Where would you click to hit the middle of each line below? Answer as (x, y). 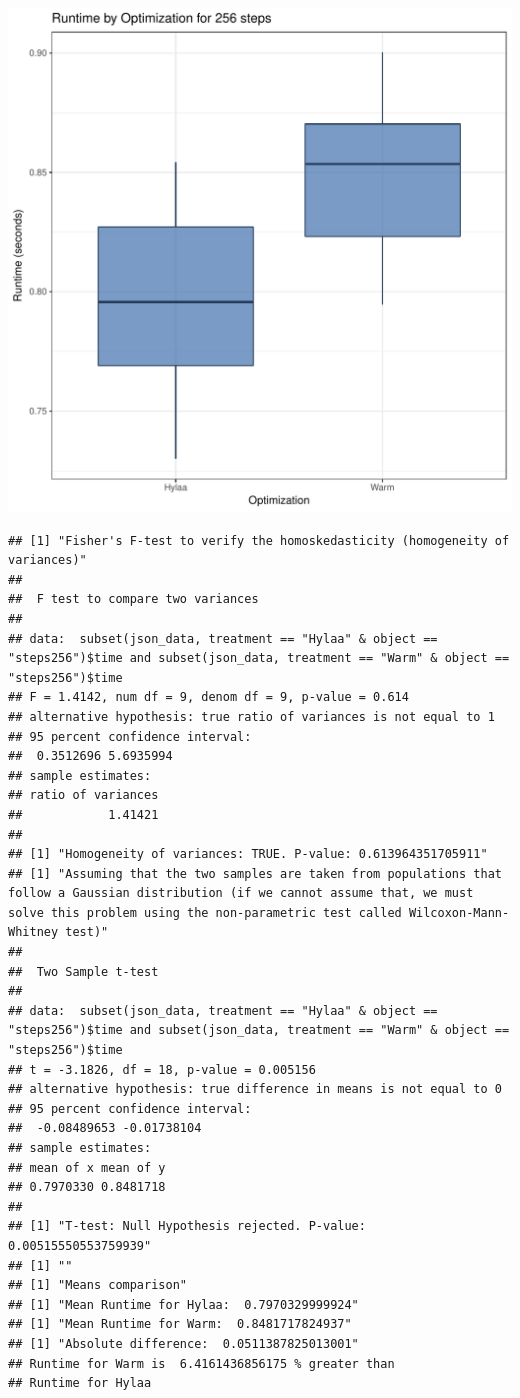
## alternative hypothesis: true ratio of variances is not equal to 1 (251, 716)
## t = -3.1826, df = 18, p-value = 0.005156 (162, 1069)
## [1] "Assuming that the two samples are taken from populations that (255, 873)
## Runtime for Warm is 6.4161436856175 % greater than (201, 1363)
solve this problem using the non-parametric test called (205, 912)
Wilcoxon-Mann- (459, 912)
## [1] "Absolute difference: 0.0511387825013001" (183, 1343)
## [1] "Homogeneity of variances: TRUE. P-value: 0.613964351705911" (248, 854)
